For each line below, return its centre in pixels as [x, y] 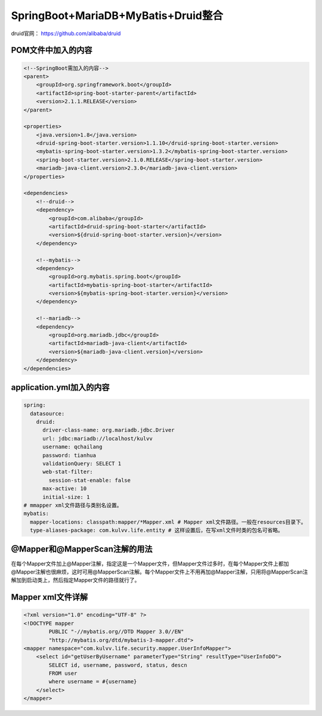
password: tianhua [69, 455]
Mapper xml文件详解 [49, 597]
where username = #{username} [93, 682]
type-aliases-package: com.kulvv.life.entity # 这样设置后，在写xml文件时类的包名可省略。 [157, 530]
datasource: [47, 413]
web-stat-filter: [68, 472]
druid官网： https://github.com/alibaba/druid [66, 33]
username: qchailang [72, 447]
